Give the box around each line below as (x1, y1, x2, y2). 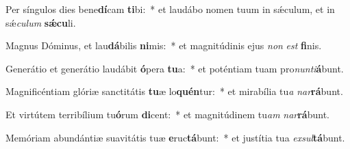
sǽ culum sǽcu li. (5, 15, 76, 29)
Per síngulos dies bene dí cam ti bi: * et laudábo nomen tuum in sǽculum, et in (5, 2, 335, 16)
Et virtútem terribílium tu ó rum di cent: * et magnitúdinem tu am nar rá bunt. (5, 107, 330, 121)
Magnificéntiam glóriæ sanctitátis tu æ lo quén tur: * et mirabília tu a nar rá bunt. (5, 84, 343, 98)
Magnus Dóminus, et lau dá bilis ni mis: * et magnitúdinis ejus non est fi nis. (5, 38, 322, 53)
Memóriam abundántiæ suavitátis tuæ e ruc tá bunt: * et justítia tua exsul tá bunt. (5, 130, 345, 144)
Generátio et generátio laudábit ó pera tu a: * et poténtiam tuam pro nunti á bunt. (5, 61, 344, 75)
